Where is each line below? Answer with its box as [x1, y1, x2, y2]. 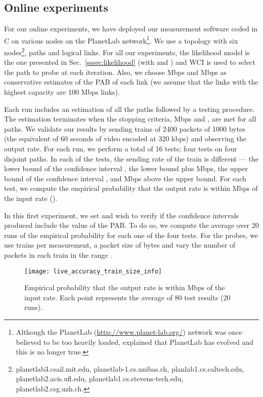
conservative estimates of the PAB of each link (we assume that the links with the [4, 76, 258, 87]
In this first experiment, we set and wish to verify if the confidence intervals [4, 210, 239, 220]
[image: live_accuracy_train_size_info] [24, 267, 162, 275]
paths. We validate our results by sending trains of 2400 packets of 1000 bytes [4, 123, 245, 134]
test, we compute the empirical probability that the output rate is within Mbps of [4, 183, 258, 193]
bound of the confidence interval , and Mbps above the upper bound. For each [4, 173, 246, 183]
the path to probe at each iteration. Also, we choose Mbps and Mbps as [4, 66, 227, 77]
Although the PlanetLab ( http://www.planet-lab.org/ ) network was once [16, 327, 242, 337]
